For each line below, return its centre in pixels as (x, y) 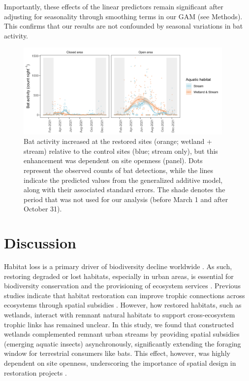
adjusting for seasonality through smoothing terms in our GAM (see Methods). (123, 16)
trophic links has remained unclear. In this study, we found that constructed (119, 324)
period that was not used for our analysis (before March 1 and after (126, 199)
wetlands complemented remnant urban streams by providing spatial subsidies (122, 334)
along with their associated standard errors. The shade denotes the (124, 190)
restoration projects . (35, 372)
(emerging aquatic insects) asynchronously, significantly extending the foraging (123, 343)
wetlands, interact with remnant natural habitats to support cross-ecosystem (120, 315)
